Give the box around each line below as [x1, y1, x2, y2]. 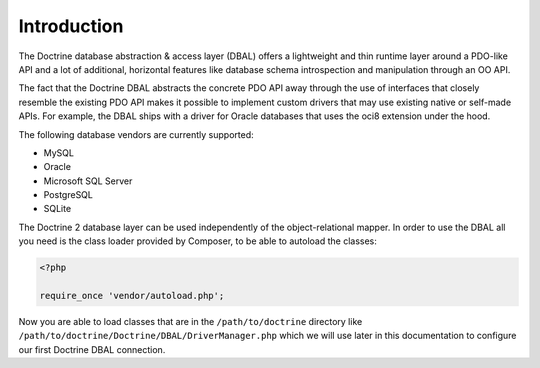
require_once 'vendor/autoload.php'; [39, 290, 225, 301]
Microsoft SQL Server [43, 175, 133, 187]
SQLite [43, 203, 72, 215]
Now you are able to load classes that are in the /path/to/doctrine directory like [18, 315, 363, 327]
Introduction [18, 15, 124, 37]
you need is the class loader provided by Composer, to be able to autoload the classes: [18, 235, 377, 247]
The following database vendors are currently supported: [18, 128, 254, 140]
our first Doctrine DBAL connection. [18, 343, 166, 355]
